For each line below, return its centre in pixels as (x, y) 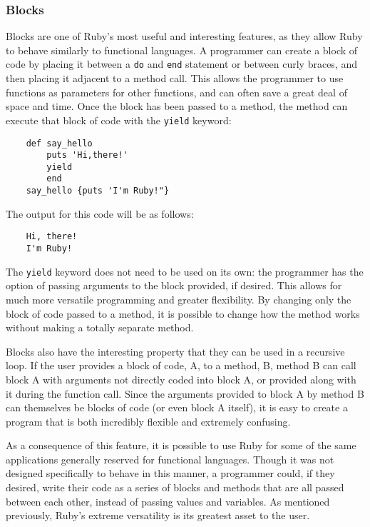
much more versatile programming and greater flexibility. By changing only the (179, 299)
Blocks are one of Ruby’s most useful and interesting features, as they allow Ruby (184, 36)
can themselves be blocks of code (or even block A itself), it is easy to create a (177, 407)
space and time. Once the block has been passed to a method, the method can (177, 106)
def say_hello (59, 143)
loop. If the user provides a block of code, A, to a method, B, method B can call (181, 365)
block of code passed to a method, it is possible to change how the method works (183, 313)
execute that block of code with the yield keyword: (119, 120)
